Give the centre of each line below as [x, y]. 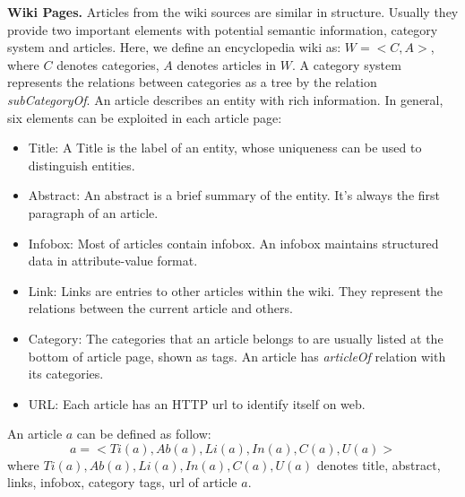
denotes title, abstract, [379, 464]
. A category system [347, 64]
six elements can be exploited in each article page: [145, 117]
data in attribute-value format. [113, 261]
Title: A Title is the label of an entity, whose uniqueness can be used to [225, 148]
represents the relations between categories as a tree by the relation [192, 82]
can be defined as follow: [144, 434]
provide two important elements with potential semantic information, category [223, 29]
